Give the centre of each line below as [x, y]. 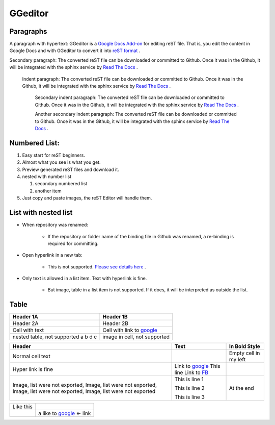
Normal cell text [32, 356]
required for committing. [73, 243]
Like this [22, 407]
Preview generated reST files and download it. [71, 169]
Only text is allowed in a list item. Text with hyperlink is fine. [85, 279]
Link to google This [197, 366]
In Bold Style [245, 346]
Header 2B [115, 323]
